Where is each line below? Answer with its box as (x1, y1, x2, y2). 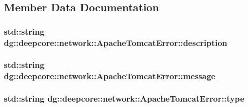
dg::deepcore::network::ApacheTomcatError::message (4, 70, 215, 82)
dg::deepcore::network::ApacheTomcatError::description (4, 36, 228, 48)
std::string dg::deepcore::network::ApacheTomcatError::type (4, 92, 245, 105)
